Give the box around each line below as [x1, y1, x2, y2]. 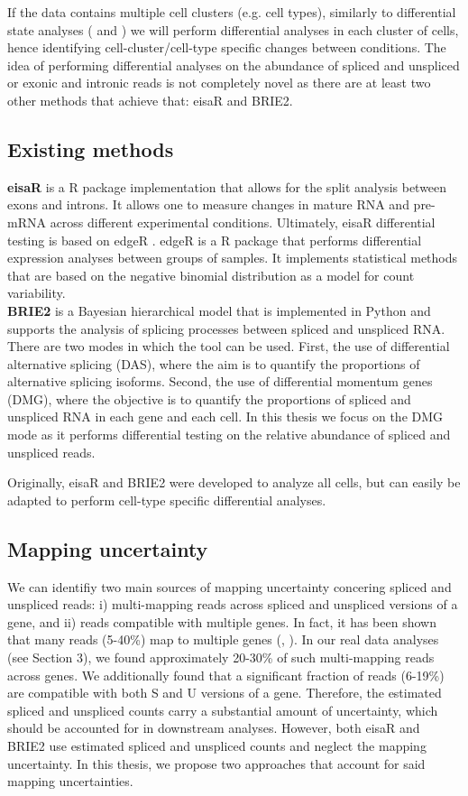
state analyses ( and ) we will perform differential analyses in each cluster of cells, [7, 20, 459, 39]
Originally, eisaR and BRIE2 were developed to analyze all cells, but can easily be [7, 473, 461, 492]
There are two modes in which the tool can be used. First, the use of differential [7, 337, 450, 356]
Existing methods [7, 134, 174, 162]
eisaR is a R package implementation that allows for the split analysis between [7, 177, 447, 196]
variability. [7, 283, 66, 302]
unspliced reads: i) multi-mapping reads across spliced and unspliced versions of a [7, 595, 458, 614]
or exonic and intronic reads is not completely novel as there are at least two [7, 73, 431, 92]
